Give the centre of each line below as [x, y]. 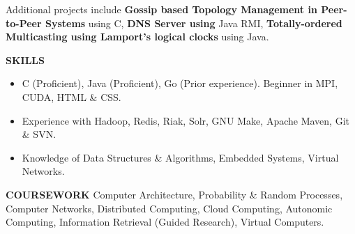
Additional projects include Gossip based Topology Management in [161, 9]
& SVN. [39, 134]
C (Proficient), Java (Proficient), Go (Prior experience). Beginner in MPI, [180, 83]
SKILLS [25, 60]
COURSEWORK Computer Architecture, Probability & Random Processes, [174, 194]
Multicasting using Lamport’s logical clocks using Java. [137, 37]
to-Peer [24, 23]
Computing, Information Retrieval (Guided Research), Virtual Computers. [165, 222]
